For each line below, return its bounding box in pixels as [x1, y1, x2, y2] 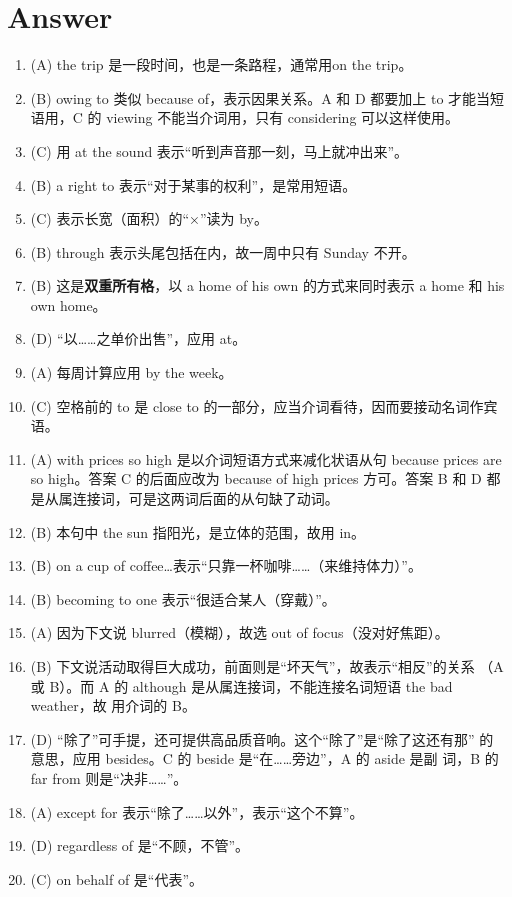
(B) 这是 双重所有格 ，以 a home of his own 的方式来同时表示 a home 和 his [30, 275, 505, 296]
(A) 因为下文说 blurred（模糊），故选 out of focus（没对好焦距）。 [30, 622, 449, 643]
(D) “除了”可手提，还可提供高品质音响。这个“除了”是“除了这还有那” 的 [30, 728, 494, 749]
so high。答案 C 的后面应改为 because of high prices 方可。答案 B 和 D [30, 468, 482, 489]
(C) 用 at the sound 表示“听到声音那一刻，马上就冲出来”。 [30, 140, 409, 161]
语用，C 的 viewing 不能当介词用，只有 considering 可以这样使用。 [30, 107, 460, 128]
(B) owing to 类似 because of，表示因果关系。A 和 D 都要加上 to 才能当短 [30, 87, 505, 108]
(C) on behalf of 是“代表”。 [30, 868, 204, 889]
